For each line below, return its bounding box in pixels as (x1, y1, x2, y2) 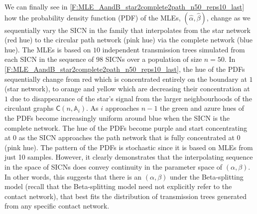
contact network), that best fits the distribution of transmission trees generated (4, 191, 247, 201)
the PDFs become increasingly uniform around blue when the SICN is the (4, 112, 230, 123)
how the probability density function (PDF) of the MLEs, (4, 12, 181, 22)
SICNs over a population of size (105, 54, 202, 64)
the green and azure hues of (160, 103, 244, 113)
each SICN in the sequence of (4, 54, 94, 64)
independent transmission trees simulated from (102, 44, 245, 54)
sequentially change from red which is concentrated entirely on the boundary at (4, 73, 247, 84)
